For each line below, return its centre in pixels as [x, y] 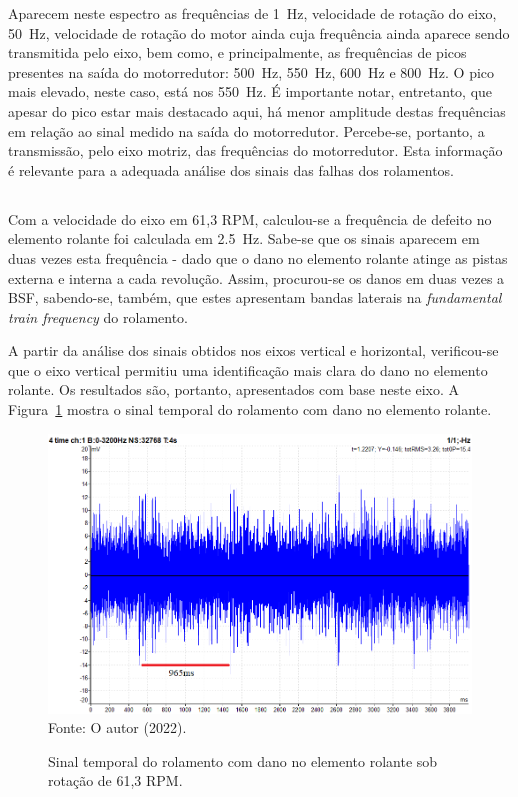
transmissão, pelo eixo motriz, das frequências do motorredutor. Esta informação [255, 150]
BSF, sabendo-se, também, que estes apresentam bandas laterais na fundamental [255, 297]
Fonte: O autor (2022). [117, 727]
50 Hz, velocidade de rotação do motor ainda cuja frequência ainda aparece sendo [259, 32]
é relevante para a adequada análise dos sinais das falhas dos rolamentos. [231, 169]
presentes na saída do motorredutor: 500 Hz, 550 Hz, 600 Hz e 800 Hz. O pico [251, 71]
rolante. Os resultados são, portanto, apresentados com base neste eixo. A [234, 389]
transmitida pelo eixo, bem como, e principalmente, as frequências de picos [237, 52]
